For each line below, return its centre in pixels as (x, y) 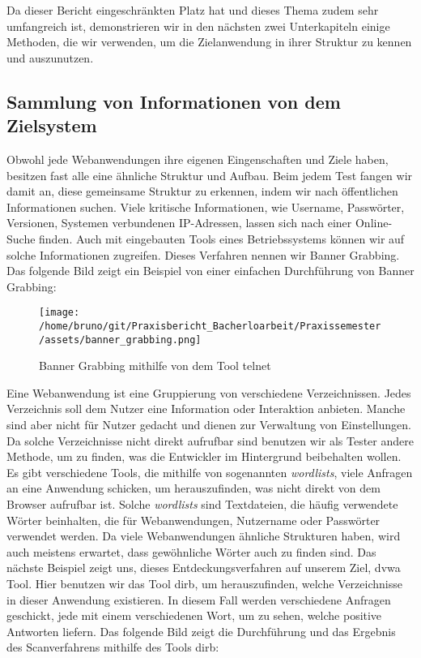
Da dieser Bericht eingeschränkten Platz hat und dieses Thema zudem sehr (193, 10)
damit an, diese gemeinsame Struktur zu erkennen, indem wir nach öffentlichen (202, 191)
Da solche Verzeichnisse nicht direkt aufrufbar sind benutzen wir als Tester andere (210, 440)
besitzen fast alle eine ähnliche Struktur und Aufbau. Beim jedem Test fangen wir (210, 175)
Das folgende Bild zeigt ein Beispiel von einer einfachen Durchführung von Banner (210, 271)
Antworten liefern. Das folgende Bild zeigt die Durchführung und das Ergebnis (201, 631)
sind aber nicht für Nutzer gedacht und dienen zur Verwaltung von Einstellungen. (209, 425)
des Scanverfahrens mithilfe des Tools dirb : (113, 647)
